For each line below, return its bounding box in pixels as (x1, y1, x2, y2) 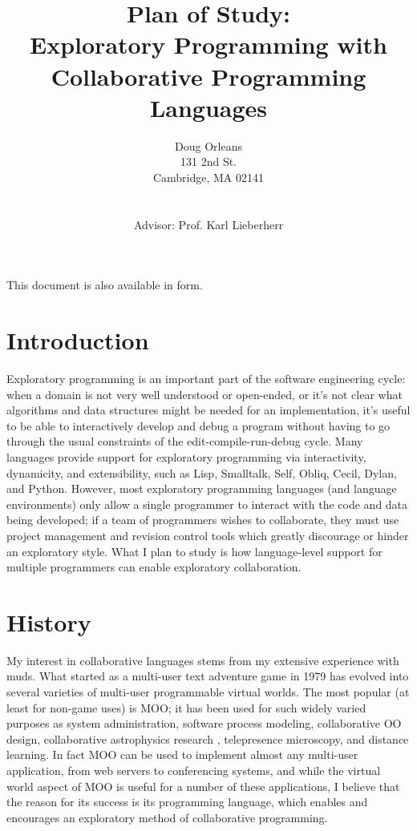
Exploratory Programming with (30, 28, 387, 61)
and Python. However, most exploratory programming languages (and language (6, 480, 397, 497)
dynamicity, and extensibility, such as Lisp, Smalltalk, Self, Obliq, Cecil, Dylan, (6, 464, 397, 481)
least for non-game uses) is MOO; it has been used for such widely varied (6, 699, 366, 716)
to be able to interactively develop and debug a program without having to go (6, 417, 391, 434)
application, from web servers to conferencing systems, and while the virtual (6, 761, 381, 778)
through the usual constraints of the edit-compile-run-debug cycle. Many (6, 433, 363, 450)
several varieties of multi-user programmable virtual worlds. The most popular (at (6, 684, 410, 700)
